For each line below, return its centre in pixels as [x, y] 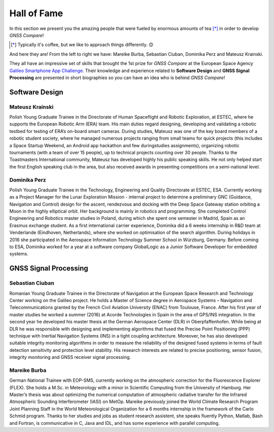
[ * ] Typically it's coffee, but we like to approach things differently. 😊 [82, 45]
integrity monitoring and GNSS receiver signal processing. [70, 357]
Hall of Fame [36, 13]
